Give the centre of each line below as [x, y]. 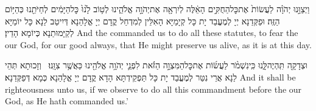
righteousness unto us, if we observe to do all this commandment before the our [153, 89]
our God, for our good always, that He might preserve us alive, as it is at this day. [158, 44]
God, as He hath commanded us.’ [67, 101]
